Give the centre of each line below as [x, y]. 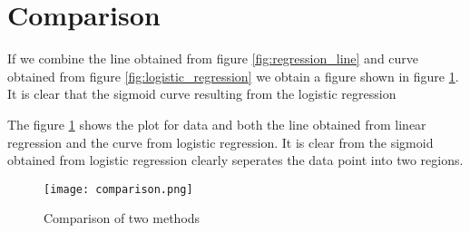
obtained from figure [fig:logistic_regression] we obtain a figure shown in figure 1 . [233, 76]
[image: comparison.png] [118, 189]
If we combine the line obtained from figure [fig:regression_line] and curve [213, 58]
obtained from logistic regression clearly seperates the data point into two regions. [235, 160]
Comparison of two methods [122, 218]
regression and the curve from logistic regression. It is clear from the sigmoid [220, 142]
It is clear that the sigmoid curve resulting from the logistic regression [202, 94]
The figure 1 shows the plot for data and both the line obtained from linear [217, 124]
